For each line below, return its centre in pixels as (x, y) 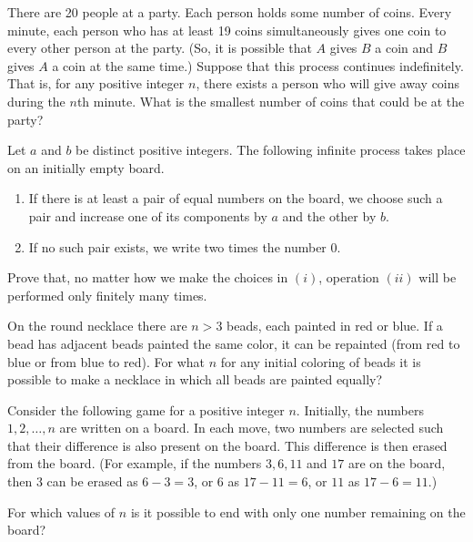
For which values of (61, 511)
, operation (349, 277)
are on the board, (397, 463)
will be (438, 277)
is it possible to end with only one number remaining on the (298, 511)
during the (36, 101)
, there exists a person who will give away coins (328, 83)
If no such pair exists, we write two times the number (177, 246)
